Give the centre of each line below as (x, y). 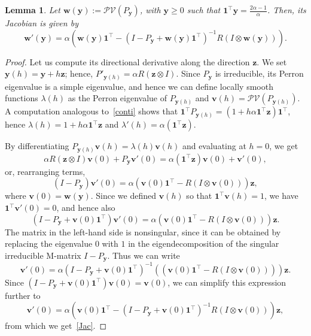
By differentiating (37, 146)
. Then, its (287, 10)
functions (22, 98)
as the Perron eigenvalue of (117, 98)
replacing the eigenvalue (49, 243)
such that (204, 10)
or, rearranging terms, (45, 171)
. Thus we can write (144, 255)
